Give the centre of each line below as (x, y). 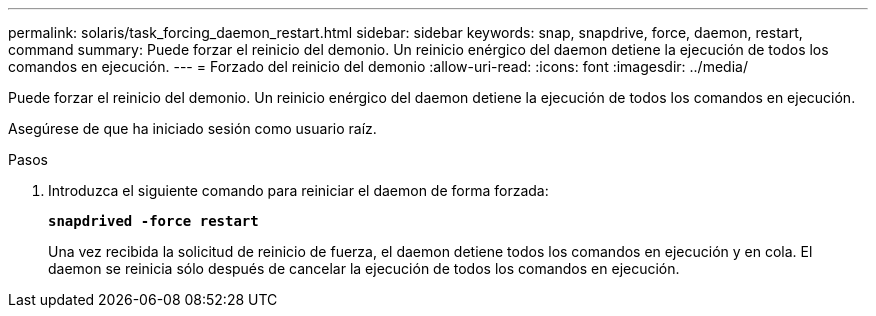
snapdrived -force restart (153, 221)
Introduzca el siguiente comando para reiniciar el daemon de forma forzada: (298, 190)
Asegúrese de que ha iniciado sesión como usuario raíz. (192, 128)
